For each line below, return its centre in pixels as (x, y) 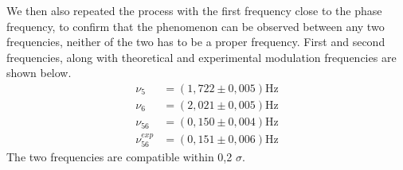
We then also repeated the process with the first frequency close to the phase (194, 10)
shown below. (39, 73)
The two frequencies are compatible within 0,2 (119, 157)
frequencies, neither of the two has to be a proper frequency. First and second (196, 42)
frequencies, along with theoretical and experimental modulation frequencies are (201, 57)
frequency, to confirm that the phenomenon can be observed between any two (196, 26)
